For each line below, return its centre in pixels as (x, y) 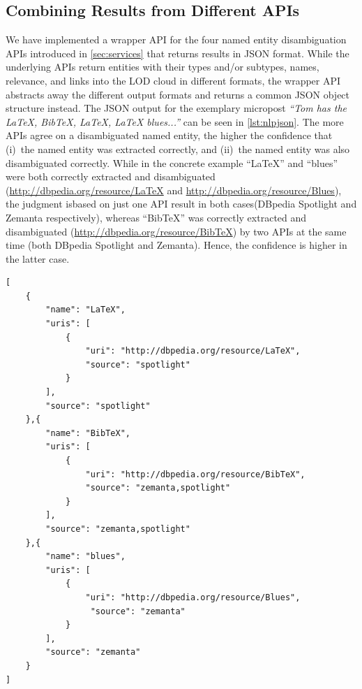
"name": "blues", (85, 557)
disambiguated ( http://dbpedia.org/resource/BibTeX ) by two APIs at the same (176, 231)
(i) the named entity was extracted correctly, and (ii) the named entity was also (178, 148)
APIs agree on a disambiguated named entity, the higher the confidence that (169, 135)
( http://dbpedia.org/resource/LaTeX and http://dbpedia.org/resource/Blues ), (174, 190)
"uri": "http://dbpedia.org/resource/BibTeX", (195, 474)
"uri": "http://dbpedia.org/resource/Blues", (193, 597)
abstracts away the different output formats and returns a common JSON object (178, 94)
